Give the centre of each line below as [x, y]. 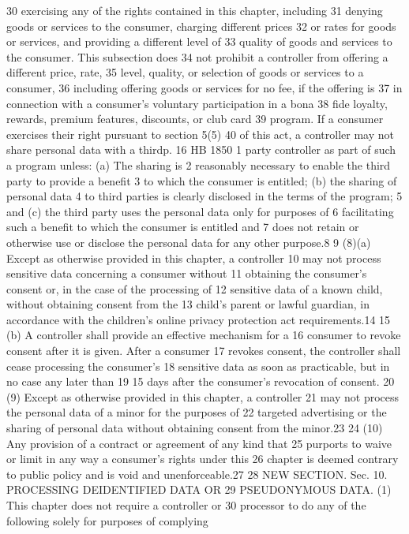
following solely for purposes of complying [107, 520]
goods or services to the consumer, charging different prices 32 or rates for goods [201, 26]
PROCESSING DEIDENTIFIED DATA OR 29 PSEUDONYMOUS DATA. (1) [199, 489]
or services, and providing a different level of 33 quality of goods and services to [199, 41]
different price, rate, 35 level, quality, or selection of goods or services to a [185, 72]
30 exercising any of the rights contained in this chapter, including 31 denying [195, 10]
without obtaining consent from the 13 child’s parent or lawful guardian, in [188, 304]
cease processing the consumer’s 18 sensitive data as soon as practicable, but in [198, 366]
